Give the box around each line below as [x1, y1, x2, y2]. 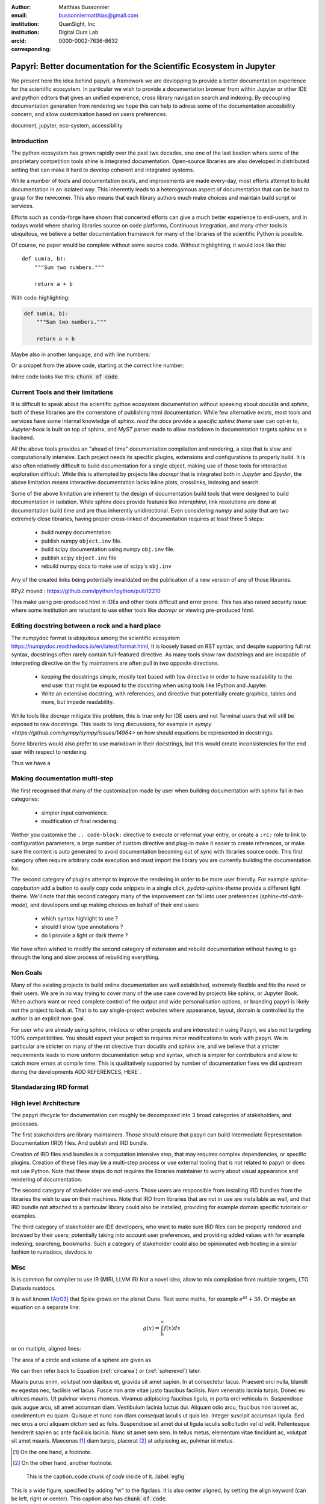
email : [11, 12, 27, 19]
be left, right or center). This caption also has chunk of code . [11, 1495, 167, 1502]
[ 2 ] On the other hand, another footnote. [13, 1459, 113, 1466]
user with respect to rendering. [11, 748, 88, 756]
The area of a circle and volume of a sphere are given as [11, 1356, 152, 1363]
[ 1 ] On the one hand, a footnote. [13, 1448, 92, 1455]
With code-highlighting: [11, 294, 70, 301]
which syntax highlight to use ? [41, 914, 119, 922]
